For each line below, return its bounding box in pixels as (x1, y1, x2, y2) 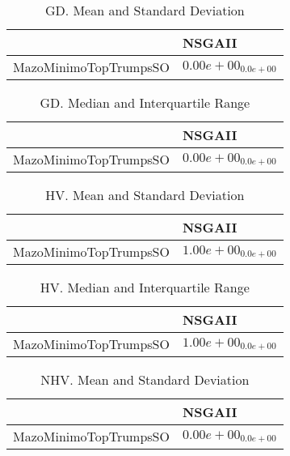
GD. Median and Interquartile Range (40, 93, 250, 112)
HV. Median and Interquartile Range (40, 278, 250, 296)
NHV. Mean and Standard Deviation (40, 370, 250, 389)
